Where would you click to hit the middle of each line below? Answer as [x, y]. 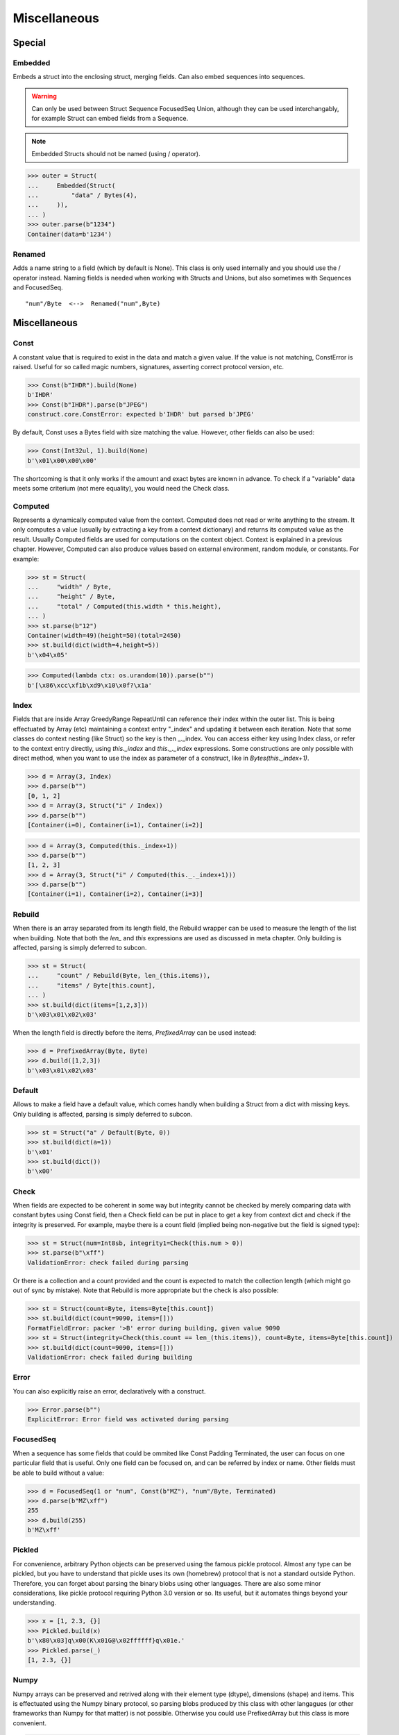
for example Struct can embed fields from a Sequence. [110, 119]
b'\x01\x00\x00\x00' [62, 460]
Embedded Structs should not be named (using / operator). [116, 154]
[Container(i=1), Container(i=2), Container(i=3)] [116, 894]
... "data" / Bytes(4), [83, 195]
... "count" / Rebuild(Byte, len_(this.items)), [119, 976]
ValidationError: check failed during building [110, 1357]
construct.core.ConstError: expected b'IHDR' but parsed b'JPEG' [141, 414]
